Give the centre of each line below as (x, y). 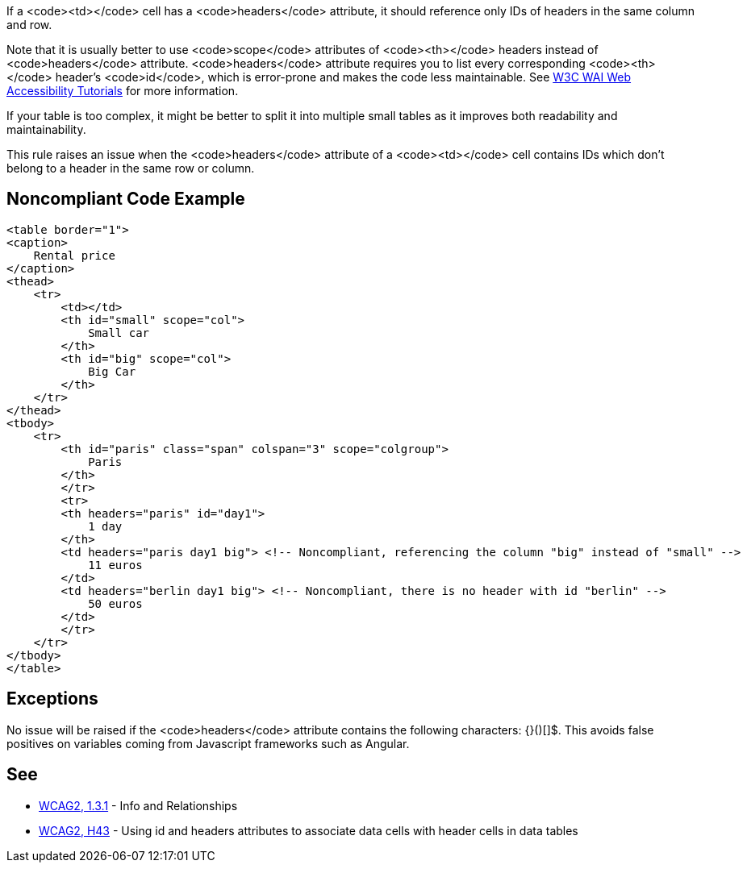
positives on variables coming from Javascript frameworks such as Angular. (208, 743)
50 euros (115, 603)
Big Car (112, 371)
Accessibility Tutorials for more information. (123, 91)
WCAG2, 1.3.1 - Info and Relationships (138, 805)
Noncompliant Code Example (126, 199)
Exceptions (52, 699)
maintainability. (46, 129)
